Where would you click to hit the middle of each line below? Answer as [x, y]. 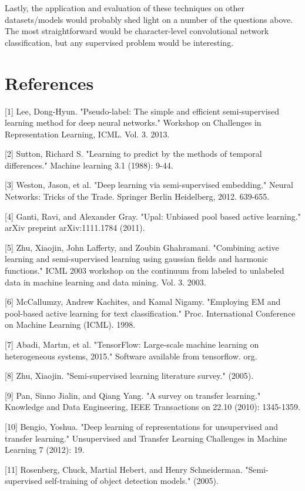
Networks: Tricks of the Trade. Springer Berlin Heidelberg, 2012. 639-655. [137, 196]
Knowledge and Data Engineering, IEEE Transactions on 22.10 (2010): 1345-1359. [152, 407]
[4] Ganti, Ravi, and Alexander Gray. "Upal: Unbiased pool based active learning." [153, 216]
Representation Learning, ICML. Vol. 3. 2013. [87, 134]
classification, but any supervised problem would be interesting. [119, 42]
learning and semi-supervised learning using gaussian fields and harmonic [136, 259]
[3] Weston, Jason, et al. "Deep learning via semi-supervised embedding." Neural [149, 185]
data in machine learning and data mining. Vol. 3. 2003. [105, 282]
